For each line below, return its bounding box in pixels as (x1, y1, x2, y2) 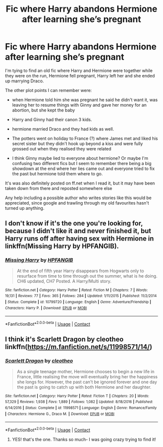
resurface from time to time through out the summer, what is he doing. (16, 273, 158, 279)
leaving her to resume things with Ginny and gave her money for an (12, 102, 147, 108)
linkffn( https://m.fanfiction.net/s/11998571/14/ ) (5, 343, 152, 351)
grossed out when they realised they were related (12, 146, 112, 151)
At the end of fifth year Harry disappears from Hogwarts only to (16, 268, 144, 274)
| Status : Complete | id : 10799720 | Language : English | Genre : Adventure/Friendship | (5, 299, 151, 304)
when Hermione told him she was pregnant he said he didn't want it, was (12, 96, 158, 103)
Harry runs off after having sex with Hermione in (5, 235, 154, 243)
